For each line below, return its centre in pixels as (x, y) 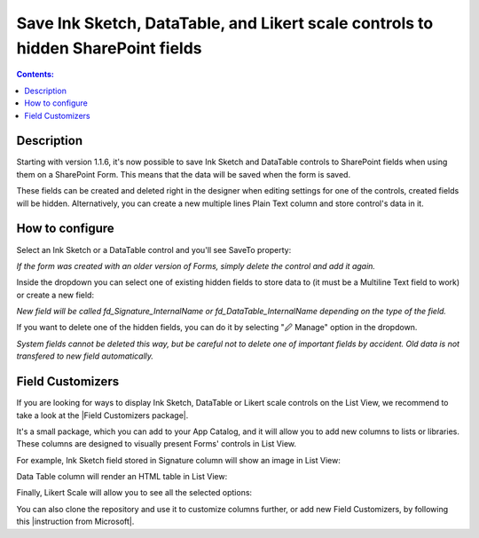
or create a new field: (55, 295)
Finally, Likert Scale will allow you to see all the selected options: (134, 493)
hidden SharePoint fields (110, 48)
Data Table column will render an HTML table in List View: (122, 477)
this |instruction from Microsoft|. (75, 522)
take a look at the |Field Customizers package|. (102, 415)
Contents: (35, 75)
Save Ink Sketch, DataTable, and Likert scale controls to (225, 23)
